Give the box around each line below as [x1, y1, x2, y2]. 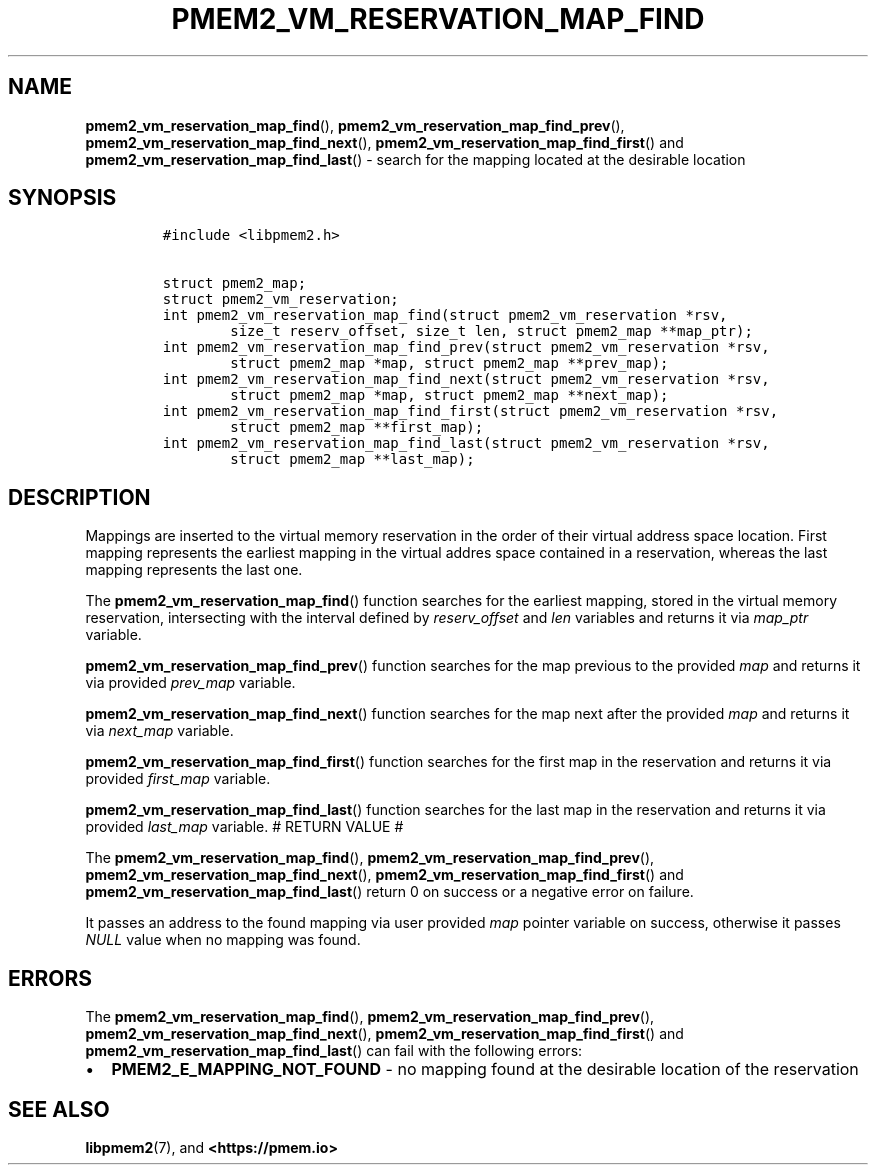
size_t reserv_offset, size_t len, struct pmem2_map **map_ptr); [230, 323, 753, 340]
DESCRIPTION [8, 484, 151, 510]
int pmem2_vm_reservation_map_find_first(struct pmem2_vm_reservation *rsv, [162, 403, 779, 420]
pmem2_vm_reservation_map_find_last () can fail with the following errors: [85, 1042, 583, 1060]
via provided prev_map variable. [85, 674, 296, 692]
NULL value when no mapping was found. [85, 931, 361, 949]
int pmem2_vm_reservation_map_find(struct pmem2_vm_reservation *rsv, [162, 307, 728, 324]
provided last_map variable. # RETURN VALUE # [85, 818, 404, 836]
